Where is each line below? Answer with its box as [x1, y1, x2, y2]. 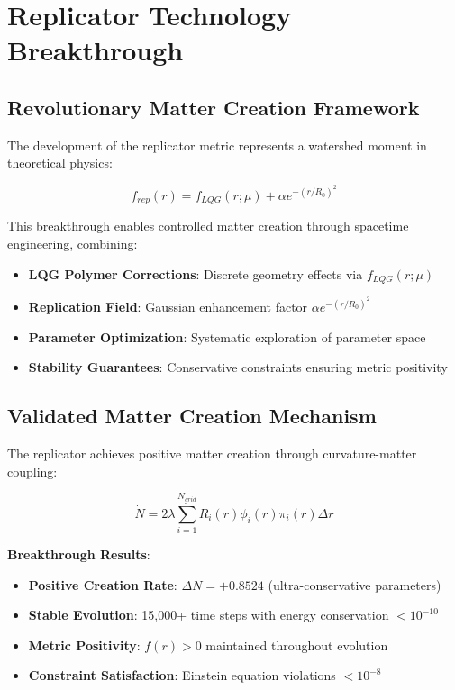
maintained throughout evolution [205, 635, 388, 654]
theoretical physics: [7, 153, 113, 172]
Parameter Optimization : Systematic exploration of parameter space [28, 327, 426, 346]
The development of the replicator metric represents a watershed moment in [7, 135, 427, 154]
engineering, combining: [7, 234, 138, 253]
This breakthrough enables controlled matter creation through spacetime [7, 216, 409, 235]
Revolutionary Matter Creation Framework [7, 93, 420, 121]
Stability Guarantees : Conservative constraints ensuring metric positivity [28, 358, 448, 377]
